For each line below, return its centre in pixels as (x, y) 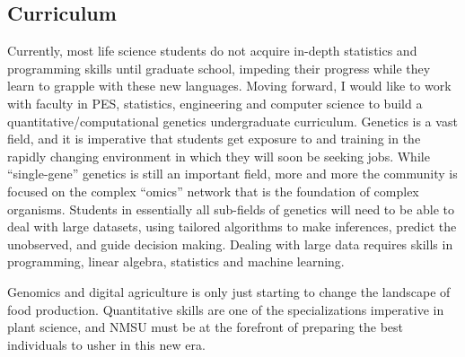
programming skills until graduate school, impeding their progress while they (219, 68)
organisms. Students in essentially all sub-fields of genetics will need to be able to (231, 209)
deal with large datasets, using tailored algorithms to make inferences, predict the (232, 226)
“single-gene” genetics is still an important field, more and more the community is (232, 174)
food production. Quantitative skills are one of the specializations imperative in (226, 309)
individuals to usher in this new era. (106, 344)
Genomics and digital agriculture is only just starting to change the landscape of (229, 291)
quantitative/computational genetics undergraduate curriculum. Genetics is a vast (232, 121)
